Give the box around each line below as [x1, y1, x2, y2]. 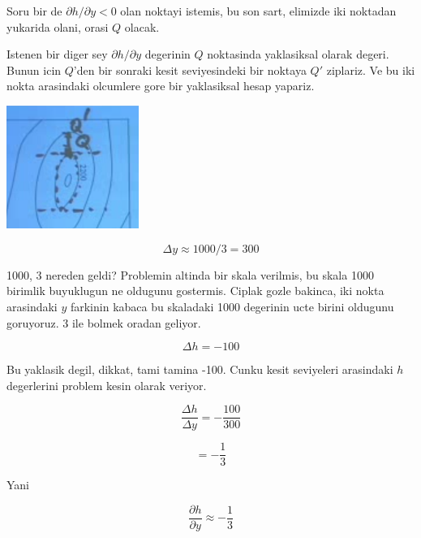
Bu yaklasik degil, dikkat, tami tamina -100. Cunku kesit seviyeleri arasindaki [6, 361, 393, 378]
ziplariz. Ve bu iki [326, 61, 415, 78]
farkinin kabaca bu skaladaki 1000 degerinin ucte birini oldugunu [70, 297, 394, 315]
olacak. [124, 18, 160, 35]
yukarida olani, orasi [6, 18, 109, 35]
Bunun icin [6, 61, 62, 78]
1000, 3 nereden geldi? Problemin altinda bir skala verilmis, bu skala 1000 [6, 266, 374, 283]
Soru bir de [6, 2, 62, 19]
